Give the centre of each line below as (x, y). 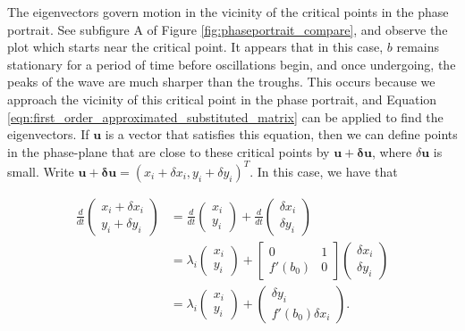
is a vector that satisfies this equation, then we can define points (281, 134)
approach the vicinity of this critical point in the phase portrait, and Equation (222, 99)
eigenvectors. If (48, 134)
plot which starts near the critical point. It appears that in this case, (195, 47)
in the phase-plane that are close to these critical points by (169, 151)
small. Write (41, 171)
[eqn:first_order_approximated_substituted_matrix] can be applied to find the (225, 116)
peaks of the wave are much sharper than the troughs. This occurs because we (221, 82)
